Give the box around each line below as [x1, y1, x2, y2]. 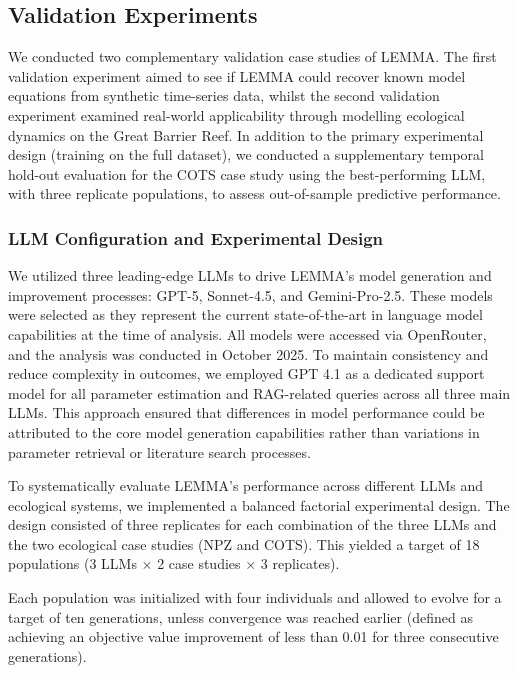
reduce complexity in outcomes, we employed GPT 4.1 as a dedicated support [8, 363, 485, 384]
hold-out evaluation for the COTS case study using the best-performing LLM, [8, 163, 486, 184]
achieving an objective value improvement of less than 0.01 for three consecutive [8, 626, 499, 647]
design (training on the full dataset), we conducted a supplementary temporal [8, 144, 484, 165]
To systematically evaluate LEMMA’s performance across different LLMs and [8, 475, 484, 496]
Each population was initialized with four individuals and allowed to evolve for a [8, 587, 502, 608]
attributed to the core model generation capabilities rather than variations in [8, 421, 480, 442]
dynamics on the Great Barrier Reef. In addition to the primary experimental [8, 124, 484, 145]
